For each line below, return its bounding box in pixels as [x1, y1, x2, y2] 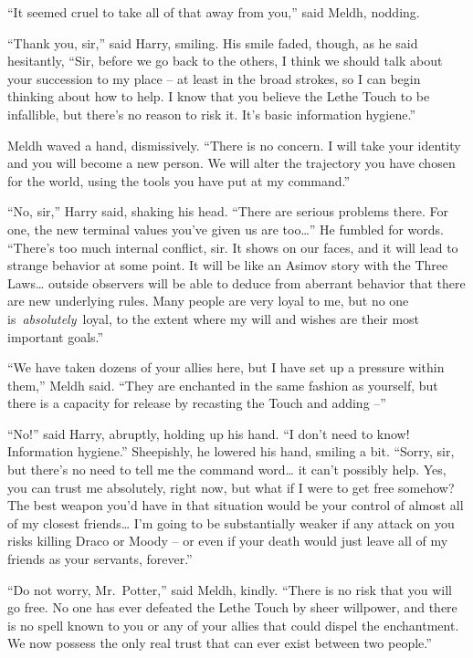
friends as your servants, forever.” [7, 549, 193, 569]
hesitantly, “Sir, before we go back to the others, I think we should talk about [7, 51, 443, 70]
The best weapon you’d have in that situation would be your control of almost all [7, 496, 464, 515]
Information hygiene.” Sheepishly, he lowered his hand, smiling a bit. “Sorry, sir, [7, 442, 455, 461]
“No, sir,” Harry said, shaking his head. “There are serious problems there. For [7, 202, 448, 221]
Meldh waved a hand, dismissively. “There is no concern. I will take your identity [7, 135, 461, 154]
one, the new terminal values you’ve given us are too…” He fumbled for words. [7, 219, 444, 238]
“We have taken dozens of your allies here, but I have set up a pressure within [7, 358, 445, 377]
